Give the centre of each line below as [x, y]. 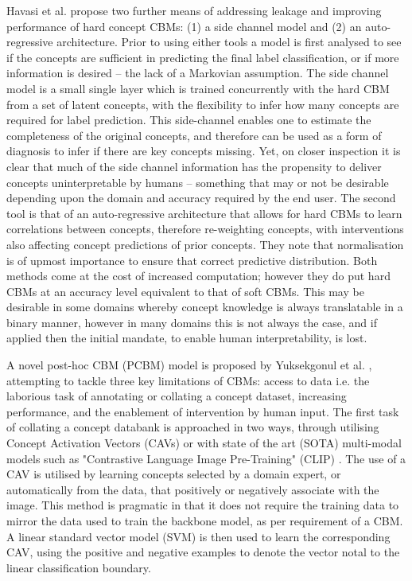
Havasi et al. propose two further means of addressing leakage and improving [194, 10]
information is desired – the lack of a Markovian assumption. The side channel [198, 73]
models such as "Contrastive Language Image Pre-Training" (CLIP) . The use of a [206, 458]
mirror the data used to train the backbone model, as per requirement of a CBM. [205, 521]
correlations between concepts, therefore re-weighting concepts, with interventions [205, 229]
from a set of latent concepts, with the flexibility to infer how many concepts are [203, 104]
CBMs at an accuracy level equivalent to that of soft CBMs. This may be [185, 291]
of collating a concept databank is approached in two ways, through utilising [193, 427]
